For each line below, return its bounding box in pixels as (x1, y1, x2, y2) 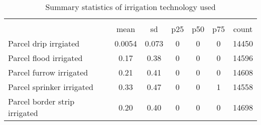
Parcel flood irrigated (8, 52, 83, 63)
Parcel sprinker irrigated (8, 81, 93, 92)
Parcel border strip (8, 95, 75, 107)
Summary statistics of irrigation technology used (45, 1, 216, 12)
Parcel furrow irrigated (8, 66, 88, 78)
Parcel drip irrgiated (8, 37, 80, 49)
